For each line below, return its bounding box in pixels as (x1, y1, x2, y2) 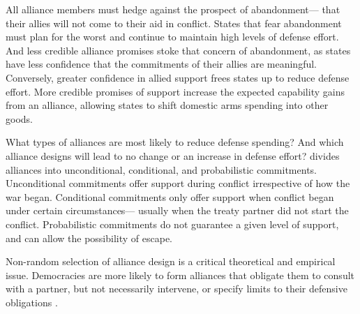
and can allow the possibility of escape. (6, 230, 173, 245)
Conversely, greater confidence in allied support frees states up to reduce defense (6, 70, 350, 84)
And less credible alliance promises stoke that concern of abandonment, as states (6, 43, 351, 57)
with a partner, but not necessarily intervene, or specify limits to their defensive (6, 281, 347, 296)
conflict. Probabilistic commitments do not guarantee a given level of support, (6, 216, 339, 231)
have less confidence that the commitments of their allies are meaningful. (6, 57, 317, 71)
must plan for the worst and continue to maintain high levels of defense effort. (6, 29, 339, 44)
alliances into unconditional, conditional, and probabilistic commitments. (6, 162, 317, 177)
